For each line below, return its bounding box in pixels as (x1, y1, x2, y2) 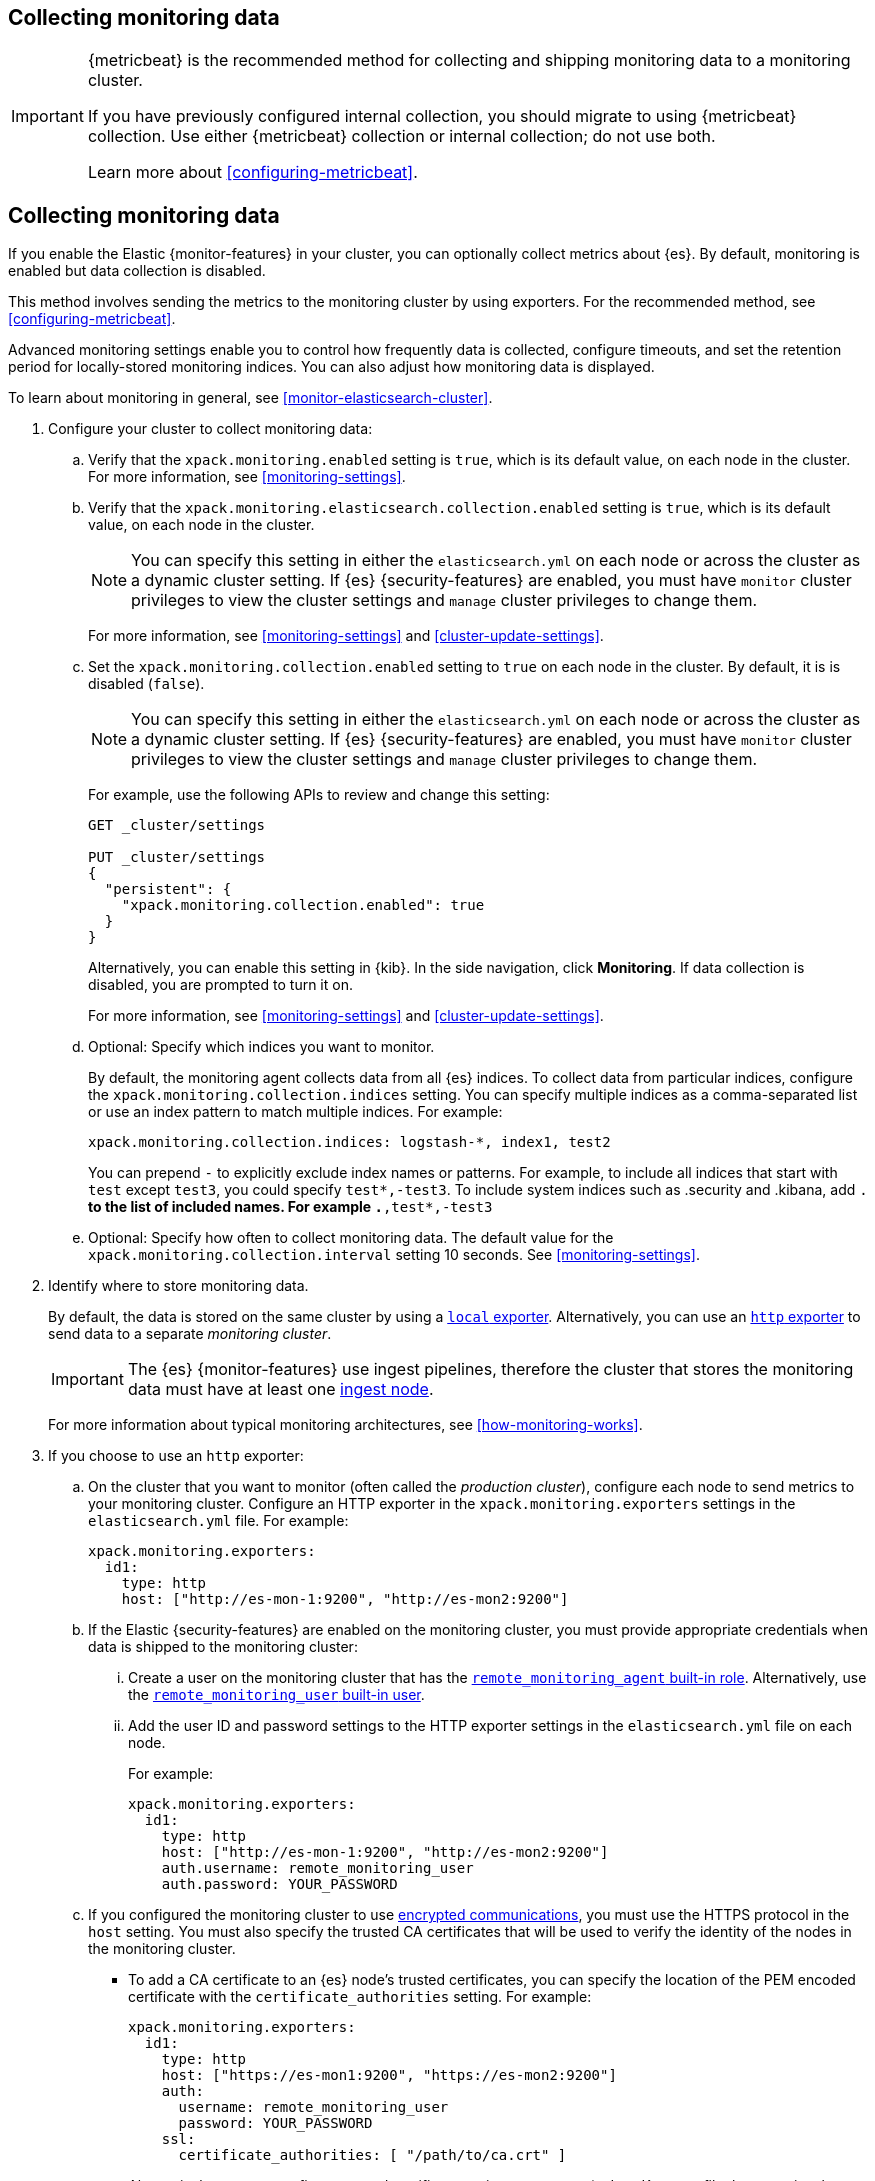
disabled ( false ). (88, 675, 205, 693)
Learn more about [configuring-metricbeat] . (87, 162, 418, 183)
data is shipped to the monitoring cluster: (88, 1638, 358, 1656)
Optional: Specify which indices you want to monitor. (88, 1038, 435, 1056)
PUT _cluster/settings (88, 849, 266, 866)
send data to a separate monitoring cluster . (48, 1325, 332, 1343)
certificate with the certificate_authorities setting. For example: (128, 1988, 592, 2006)
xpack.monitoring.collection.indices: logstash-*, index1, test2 (88, 1134, 611, 1151)
